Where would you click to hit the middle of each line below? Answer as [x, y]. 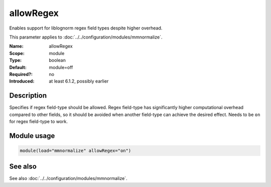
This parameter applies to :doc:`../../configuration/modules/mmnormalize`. [86, 37]
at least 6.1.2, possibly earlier [79, 81]
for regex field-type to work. [38, 121]
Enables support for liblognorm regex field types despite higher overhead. [86, 28]
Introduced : [22, 81]
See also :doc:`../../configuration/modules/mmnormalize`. [68, 178]
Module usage [32, 136]
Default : [18, 67]
